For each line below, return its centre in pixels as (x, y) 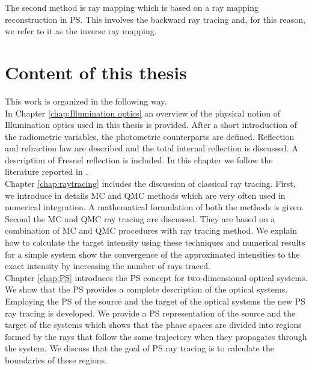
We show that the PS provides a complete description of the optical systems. (146, 289)
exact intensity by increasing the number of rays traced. (108, 266)
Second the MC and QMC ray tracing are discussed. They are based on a (140, 218)
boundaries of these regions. (56, 359)
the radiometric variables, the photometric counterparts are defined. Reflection (150, 136)
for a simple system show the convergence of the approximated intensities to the (152, 254)
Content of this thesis (96, 72)
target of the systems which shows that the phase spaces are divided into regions (153, 325)
